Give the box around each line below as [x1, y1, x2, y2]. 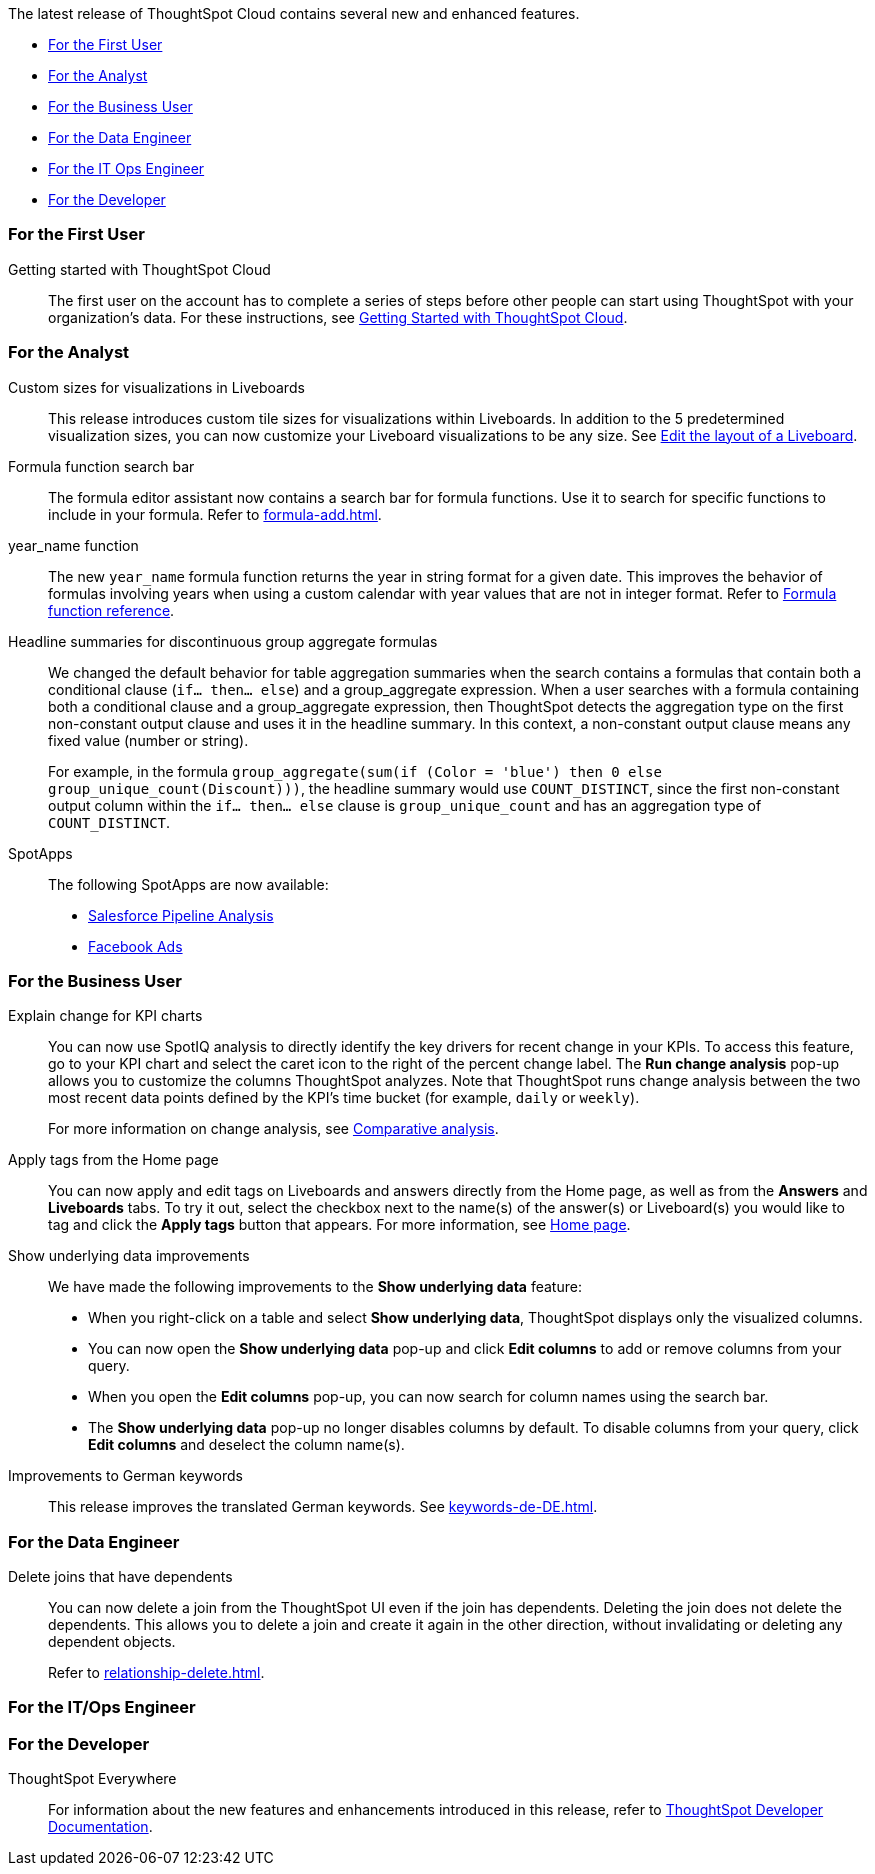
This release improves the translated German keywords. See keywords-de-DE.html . [48, 1498, 598, 1516]
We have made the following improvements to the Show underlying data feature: [48, 1278, 582, 1296]
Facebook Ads [88, 937, 183, 955]
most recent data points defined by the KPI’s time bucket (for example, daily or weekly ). [48, 1089, 640, 1107]
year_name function [8, 536, 139, 554]
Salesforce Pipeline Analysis [88, 906, 274, 924]
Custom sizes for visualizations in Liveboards [8, 378, 305, 396]
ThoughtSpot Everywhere [8, 1770, 177, 1788]
